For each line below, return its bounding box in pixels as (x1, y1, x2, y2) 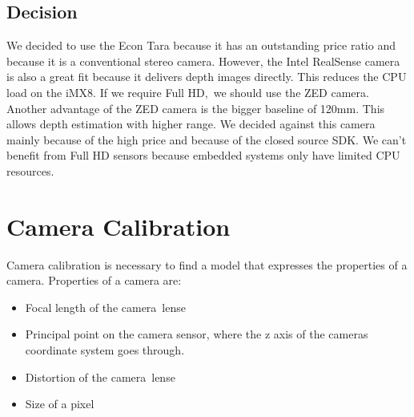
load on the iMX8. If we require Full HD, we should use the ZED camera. (6, 83, 369, 100)
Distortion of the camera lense (25, 368, 175, 385)
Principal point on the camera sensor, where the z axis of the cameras (25, 326, 368, 342)
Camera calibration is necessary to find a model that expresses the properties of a (6, 256, 408, 273)
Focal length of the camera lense (25, 298, 186, 315)
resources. (6, 162, 54, 179)
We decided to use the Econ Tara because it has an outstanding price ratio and (6, 37, 396, 54)
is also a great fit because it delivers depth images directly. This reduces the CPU (6, 68, 407, 85)
